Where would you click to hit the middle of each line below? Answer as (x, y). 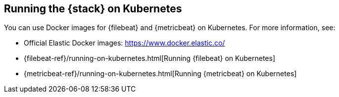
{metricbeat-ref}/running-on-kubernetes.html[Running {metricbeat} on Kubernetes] (160, 74)
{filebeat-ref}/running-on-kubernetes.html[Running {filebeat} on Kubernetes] (150, 58)
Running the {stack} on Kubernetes (93, 9)
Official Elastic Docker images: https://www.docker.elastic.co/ (124, 43)
